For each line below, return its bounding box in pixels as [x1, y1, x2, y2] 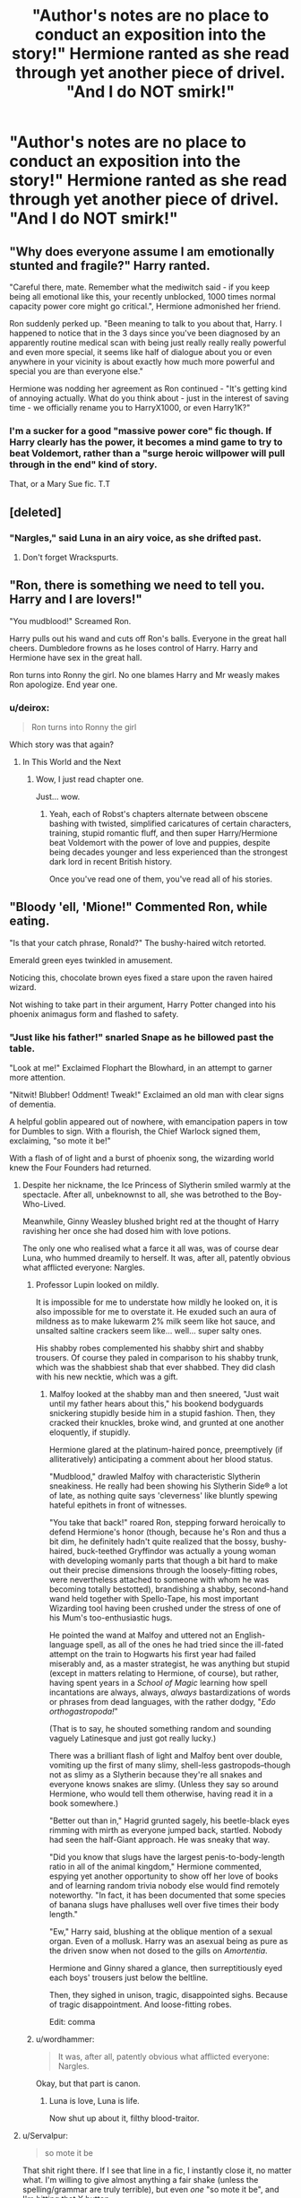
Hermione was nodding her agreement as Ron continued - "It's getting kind [9, 383, 288, 394]
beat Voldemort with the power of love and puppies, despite [48, 838, 271, 848]
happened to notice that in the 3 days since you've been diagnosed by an [9, 328, 280, 338]
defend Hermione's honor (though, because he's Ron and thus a [48, 1526, 287, 1538]
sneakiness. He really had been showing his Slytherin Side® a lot [48, 1481, 288, 1491]
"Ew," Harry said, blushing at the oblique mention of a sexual [48, 1926, 273, 1937]
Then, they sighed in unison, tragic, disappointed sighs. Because [48, 1990, 288, 2001]
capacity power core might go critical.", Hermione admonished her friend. [9, 301, 281, 311]
